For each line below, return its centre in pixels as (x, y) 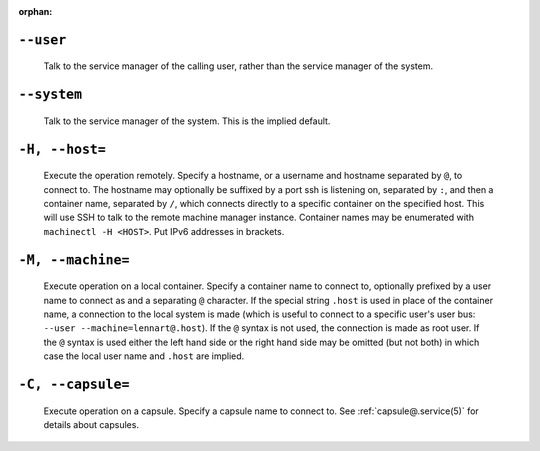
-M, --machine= (74, 259)
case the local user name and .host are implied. (144, 356)
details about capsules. (91, 424)
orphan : (35, 11)
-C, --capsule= (74, 384)
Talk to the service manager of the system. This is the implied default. (187, 121)
